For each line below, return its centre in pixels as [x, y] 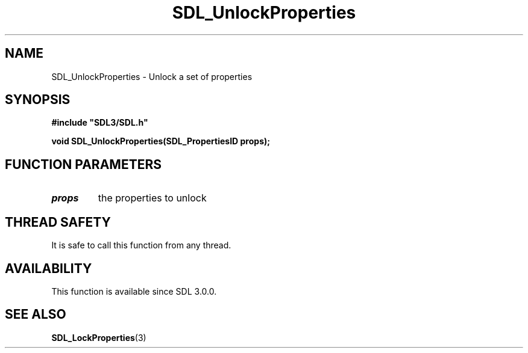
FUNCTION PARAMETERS [83, 164]
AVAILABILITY [49, 268]
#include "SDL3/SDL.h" [100, 123]
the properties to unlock [152, 198]
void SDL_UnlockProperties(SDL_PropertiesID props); [161, 141]
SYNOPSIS [38, 100]
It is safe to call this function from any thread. [141, 245]
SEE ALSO [36, 315]
